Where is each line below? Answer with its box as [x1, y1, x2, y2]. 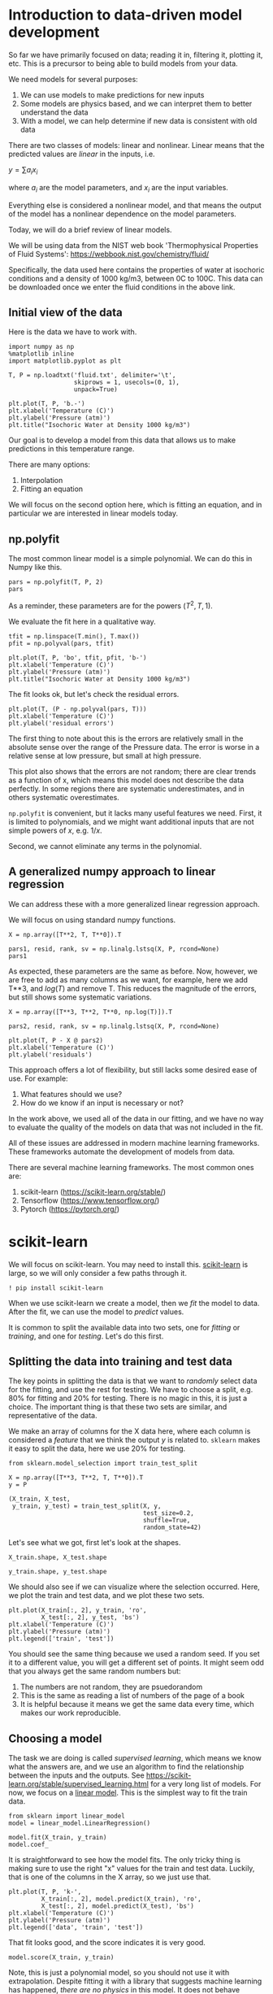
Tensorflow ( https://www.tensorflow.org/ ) [19, 1195, 160, 1205]
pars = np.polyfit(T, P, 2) [8, 578, 104, 586]
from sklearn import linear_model [8, 1812, 126, 1821]
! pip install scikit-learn [8, 1283, 104, 1292]
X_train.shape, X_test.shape [8, 1553, 107, 1562]
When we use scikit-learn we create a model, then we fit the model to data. [8, 1298, 260, 1308]
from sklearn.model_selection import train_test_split [8, 1460, 198, 1468]
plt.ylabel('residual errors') [8, 719, 115, 727]
